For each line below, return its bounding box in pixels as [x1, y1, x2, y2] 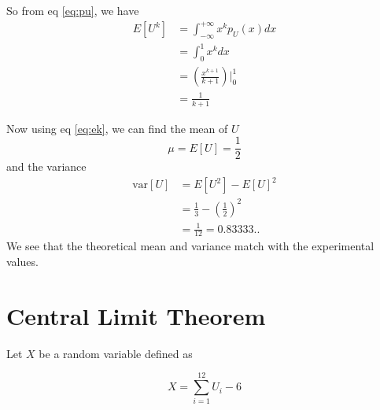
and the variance [6, 158, 87, 175]
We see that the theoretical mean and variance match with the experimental [6, 238, 374, 254]
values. [6, 253, 39, 269]
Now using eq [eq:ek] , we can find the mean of [6, 120, 228, 136]
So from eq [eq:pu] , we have [6, 2, 139, 18]
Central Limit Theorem [6, 299, 266, 331]
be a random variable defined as [39, 345, 193, 361]
